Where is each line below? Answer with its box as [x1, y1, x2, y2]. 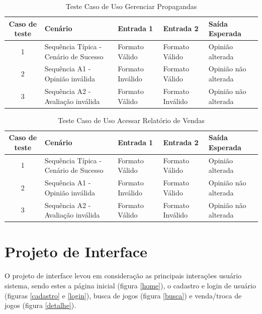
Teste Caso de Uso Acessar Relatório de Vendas [58, 115, 205, 125]
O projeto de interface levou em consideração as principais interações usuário [5, 270, 242, 281]
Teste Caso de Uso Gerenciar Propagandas [65, 1, 197, 11]
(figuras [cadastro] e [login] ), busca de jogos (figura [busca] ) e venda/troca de [5, 290, 242, 300]
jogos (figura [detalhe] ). [5, 300, 76, 310]
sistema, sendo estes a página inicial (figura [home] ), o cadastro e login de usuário [5, 280, 256, 290]
